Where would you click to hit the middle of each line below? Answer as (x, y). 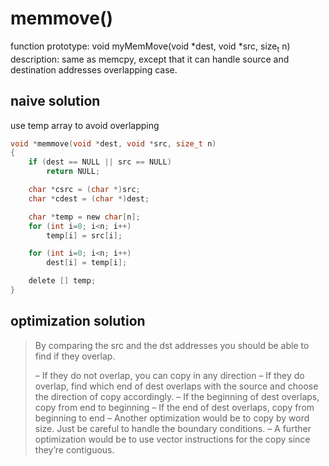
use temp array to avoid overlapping (85, 125)
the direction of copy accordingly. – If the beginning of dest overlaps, (177, 396)
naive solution (55, 101)
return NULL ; (73, 172)
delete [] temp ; (62, 281)
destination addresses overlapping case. (94, 69)
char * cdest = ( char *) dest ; (89, 198)
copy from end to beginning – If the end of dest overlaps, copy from (174, 407)
